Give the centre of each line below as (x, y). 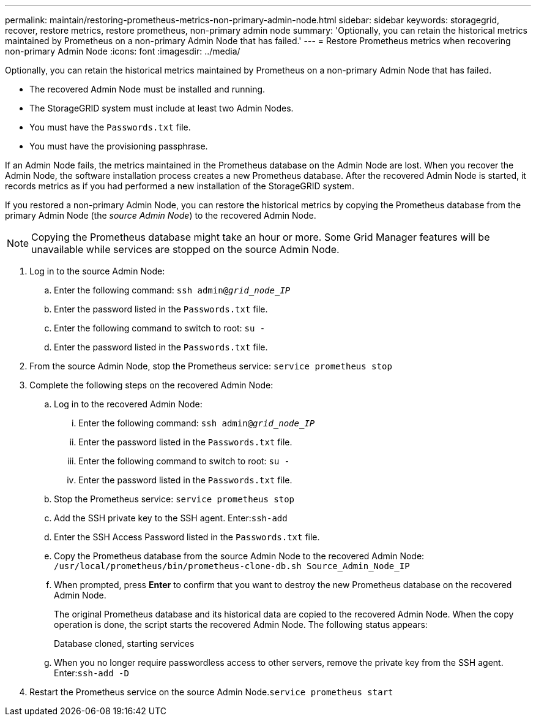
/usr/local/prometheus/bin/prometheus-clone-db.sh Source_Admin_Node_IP (232, 566)
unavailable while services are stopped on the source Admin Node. (185, 249)
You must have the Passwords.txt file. (110, 127)
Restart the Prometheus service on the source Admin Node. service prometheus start (211, 692)
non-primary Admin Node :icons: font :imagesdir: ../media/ (123, 51)
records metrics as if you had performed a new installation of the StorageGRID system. (180, 186)
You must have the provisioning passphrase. (119, 146)
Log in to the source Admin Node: (97, 271)
